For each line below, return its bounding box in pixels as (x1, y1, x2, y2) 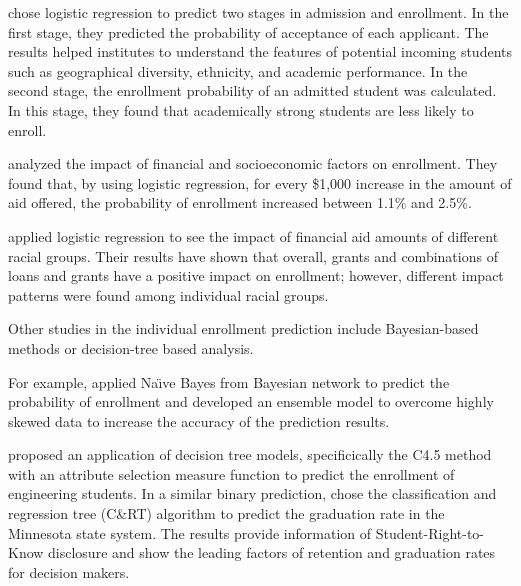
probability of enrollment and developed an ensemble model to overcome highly (8, 391, 494, 412)
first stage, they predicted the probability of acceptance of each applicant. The (8, 21, 489, 42)
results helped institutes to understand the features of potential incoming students (8, 41, 512, 62)
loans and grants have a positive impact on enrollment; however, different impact (8, 265, 504, 286)
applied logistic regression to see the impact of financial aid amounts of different (8, 225, 499, 246)
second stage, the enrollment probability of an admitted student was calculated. (8, 80, 497, 101)
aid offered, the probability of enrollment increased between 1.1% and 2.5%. (8, 192, 472, 213)
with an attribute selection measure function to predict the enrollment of (8, 463, 455, 484)
